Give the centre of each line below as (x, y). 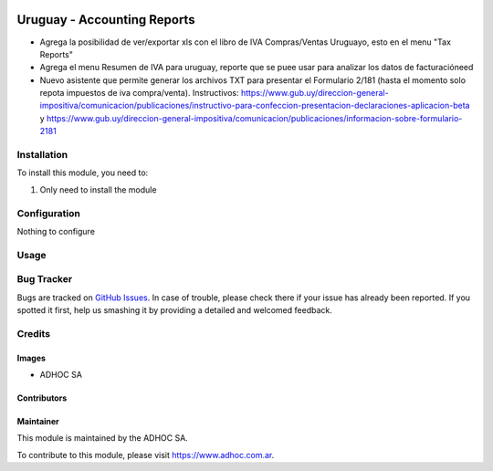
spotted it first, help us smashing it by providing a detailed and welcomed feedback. (174, 310)
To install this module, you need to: (83, 173)
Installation (42, 155)
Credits (33, 333)
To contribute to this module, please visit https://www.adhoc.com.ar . (146, 455)
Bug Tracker (45, 279)
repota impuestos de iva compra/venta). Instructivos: (139, 93)
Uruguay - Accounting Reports (106, 20)
